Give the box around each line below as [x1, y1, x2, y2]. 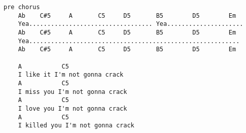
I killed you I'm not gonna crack [18, 122, 134, 129]
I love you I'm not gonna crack [18, 105, 127, 112]
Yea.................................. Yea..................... [18, 20, 243, 28]
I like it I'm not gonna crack [18, 71, 124, 79]
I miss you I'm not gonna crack [18, 88, 127, 95]
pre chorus [4, 4, 40, 11]
